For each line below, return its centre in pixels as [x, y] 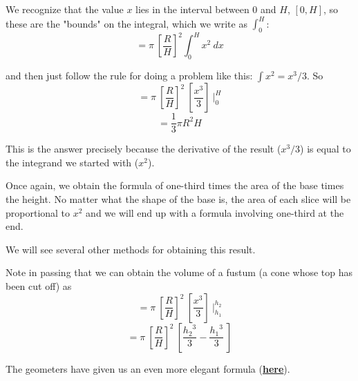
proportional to [38, 212]
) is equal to [326, 149]
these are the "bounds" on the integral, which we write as [126, 23]
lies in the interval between [192, 9]
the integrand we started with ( [72, 162]
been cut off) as [39, 286]
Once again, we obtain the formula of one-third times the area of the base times [175, 185]
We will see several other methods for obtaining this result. [131, 249]
